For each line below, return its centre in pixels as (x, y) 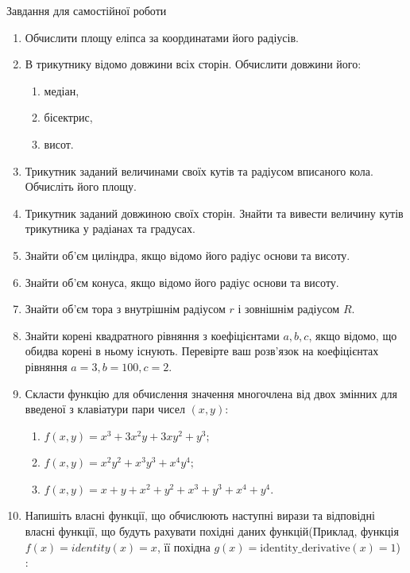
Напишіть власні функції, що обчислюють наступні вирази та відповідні (200, 515)
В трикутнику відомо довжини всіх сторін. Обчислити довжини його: (193, 64)
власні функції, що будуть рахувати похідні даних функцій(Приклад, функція (212, 531)
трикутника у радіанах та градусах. (110, 228)
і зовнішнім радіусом (289, 309)
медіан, (62, 90)
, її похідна (184, 546)
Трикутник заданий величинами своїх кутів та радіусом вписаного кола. (199, 170)
